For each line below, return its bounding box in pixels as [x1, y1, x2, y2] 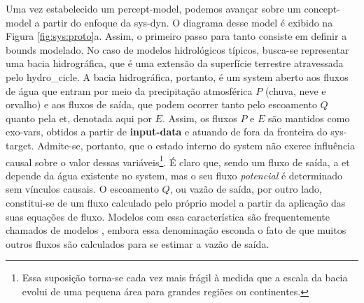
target [6, 138, 31, 152]
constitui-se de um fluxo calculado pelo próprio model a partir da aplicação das [6, 195, 346, 209]
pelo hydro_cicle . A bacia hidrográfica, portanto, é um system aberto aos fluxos [6, 69, 349, 84]
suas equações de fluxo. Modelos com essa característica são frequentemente [6, 209, 330, 223]
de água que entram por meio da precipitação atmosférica [6, 83, 253, 98]
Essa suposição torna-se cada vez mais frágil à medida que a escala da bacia [22, 270, 348, 285]
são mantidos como [268, 110, 350, 125]
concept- [304, 1, 340, 15]
